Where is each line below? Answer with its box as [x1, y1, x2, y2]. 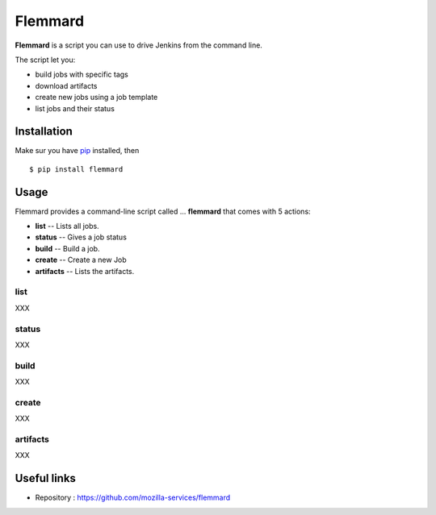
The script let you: [15, 55, 76, 64]
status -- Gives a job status [35, 232, 127, 242]
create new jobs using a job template [35, 93, 158, 102]
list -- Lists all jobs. [35, 222, 100, 231]
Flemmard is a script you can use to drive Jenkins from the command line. [15, 40, 262, 50]
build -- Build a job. [35, 243, 100, 253]
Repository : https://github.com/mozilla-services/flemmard [35, 492, 231, 503]
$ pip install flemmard [29, 164, 124, 173]
